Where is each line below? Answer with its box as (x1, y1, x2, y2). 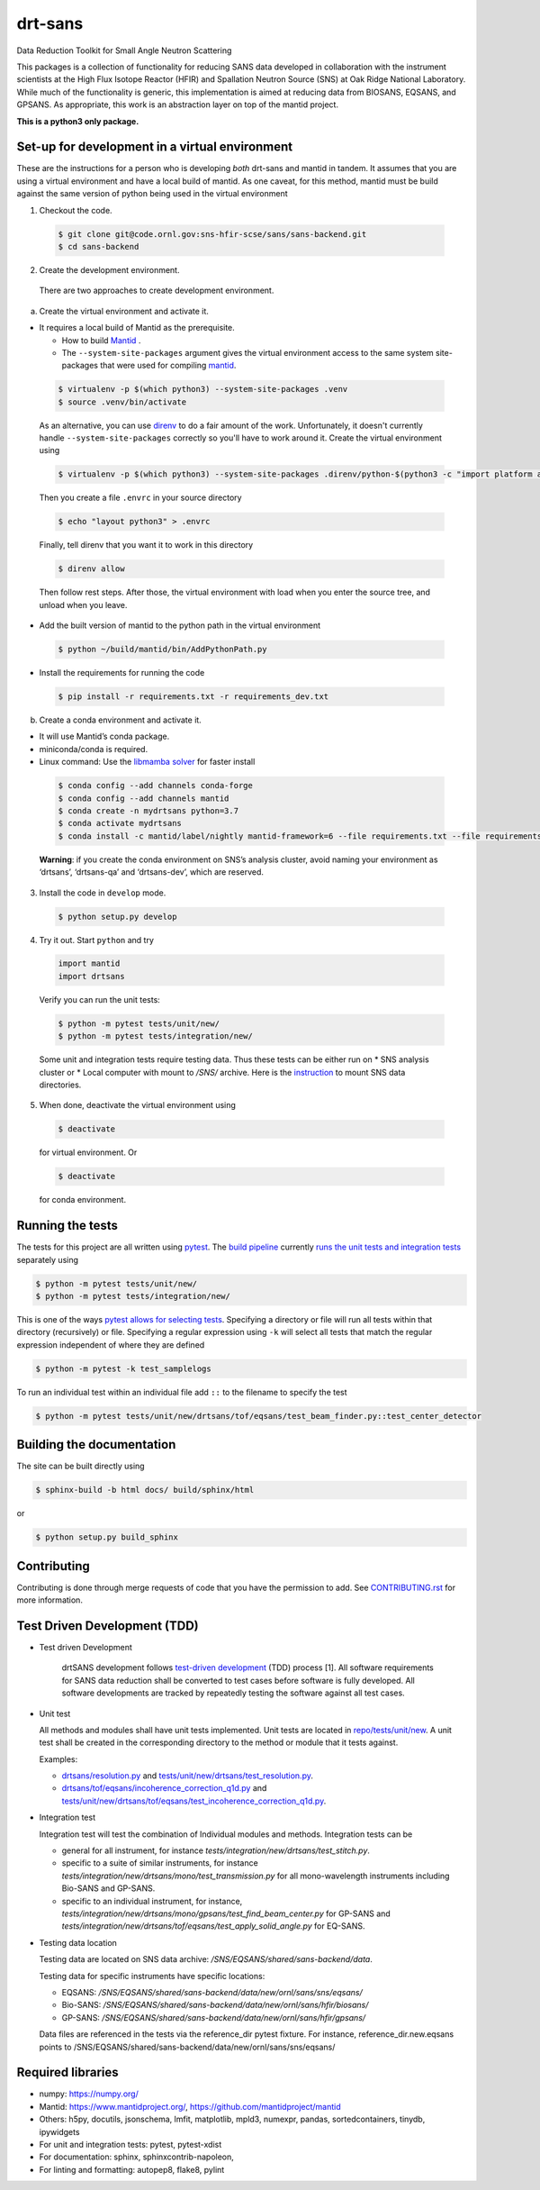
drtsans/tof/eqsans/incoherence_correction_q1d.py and (61, 1783, 267, 1794)
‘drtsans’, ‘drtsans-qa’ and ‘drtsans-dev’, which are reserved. (39, 867, 265, 877)
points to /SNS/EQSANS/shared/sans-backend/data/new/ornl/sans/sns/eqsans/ (39, 2041, 336, 2052)
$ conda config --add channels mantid (58, 793, 229, 804)
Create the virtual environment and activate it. (39, 305, 209, 316)
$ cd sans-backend (58, 241, 139, 251)
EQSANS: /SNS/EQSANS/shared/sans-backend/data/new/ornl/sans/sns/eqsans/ (61, 1986, 364, 1997)
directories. (39, 1079, 82, 1090)
